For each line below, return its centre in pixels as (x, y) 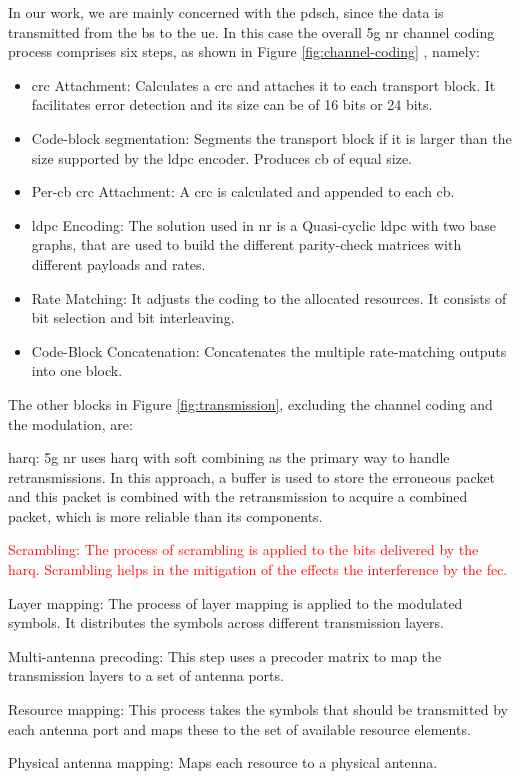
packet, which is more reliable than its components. (165, 515)
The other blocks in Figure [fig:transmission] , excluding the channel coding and (250, 403)
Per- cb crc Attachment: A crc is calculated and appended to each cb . (243, 191)
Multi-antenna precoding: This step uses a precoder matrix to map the (225, 655)
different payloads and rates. (118, 263)
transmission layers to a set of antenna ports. (146, 675)
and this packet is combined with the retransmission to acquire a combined (238, 496)
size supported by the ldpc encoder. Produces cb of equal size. (221, 157)
